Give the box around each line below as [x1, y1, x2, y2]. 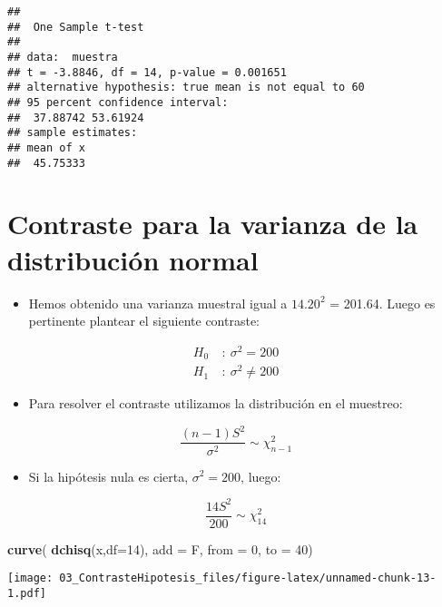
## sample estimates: [7, 126, 138, 140]
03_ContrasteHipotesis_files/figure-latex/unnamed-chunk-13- [59, 572, 437, 585]
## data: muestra [7, 50, 118, 64]
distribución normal [7, 240, 259, 278]
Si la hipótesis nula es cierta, [28, 466, 189, 485]
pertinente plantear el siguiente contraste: [28, 311, 260, 330]
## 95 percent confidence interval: [7, 95, 229, 109]
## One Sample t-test [7, 20, 144, 34]
